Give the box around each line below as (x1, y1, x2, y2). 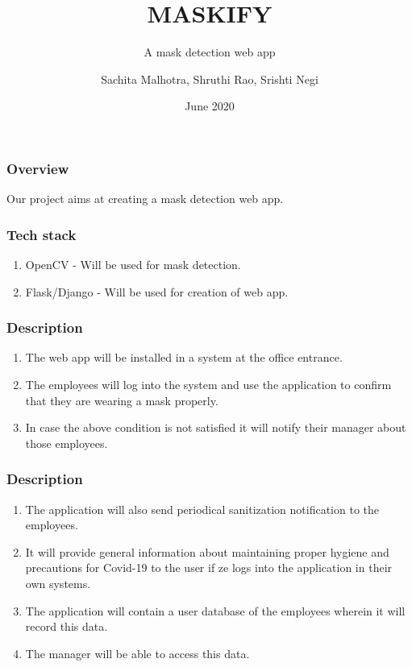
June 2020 (185, 97, 235, 114)
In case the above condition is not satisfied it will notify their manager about (25, 419, 406, 436)
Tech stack (6, 224, 77, 244)
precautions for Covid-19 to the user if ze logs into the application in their (25, 559, 393, 576)
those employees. (25, 434, 108, 451)
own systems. (25, 574, 91, 591)
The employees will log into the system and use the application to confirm (25, 376, 392, 393)
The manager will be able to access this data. (25, 644, 250, 661)
